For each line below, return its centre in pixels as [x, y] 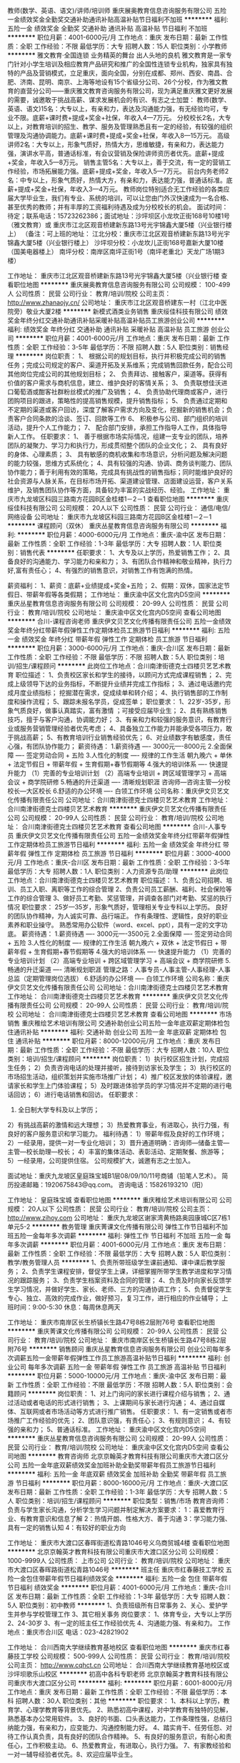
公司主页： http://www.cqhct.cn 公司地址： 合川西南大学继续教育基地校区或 [119, 1665]
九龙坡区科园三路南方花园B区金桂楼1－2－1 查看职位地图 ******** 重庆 [124, 499]
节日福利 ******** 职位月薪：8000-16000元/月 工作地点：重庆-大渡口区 [122, 1483]
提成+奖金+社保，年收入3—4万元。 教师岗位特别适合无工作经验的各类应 [124, 189]
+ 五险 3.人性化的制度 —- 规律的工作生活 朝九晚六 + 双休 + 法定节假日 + [113, 943]
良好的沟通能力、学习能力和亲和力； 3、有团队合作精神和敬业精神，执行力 [122, 561]
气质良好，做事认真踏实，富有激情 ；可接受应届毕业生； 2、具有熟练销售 [120, 710]
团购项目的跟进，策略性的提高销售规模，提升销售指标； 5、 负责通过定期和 [117, 401]
